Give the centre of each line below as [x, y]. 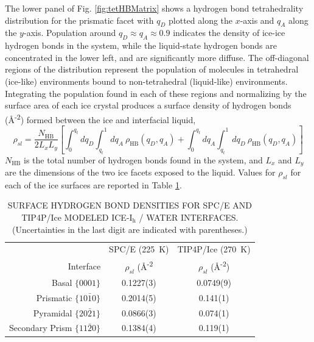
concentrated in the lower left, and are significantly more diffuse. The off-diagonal [157, 57]
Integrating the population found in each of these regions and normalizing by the [156, 93]
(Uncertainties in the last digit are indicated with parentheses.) [130, 229]
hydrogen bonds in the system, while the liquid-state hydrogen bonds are [141, 45]
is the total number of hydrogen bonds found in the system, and [143, 159]
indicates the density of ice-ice [229, 33]
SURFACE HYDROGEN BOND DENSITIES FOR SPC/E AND [130, 205]
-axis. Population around [70, 33]
